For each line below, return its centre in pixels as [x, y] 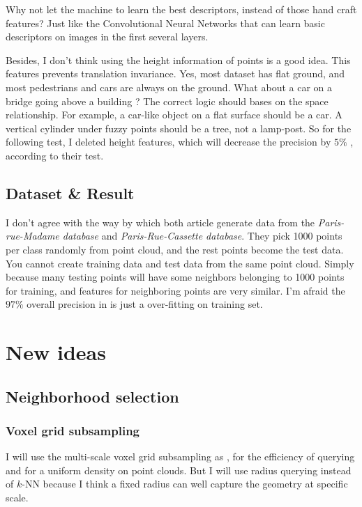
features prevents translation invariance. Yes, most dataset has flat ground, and [175, 73]
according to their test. [55, 155]
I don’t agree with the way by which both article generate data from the [160, 222]
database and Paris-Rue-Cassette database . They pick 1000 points [202, 236]
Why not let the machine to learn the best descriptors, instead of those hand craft [181, 9]
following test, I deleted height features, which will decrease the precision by [168, 142]
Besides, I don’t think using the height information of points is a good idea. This [178, 60]
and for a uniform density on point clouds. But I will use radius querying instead [179, 470]
